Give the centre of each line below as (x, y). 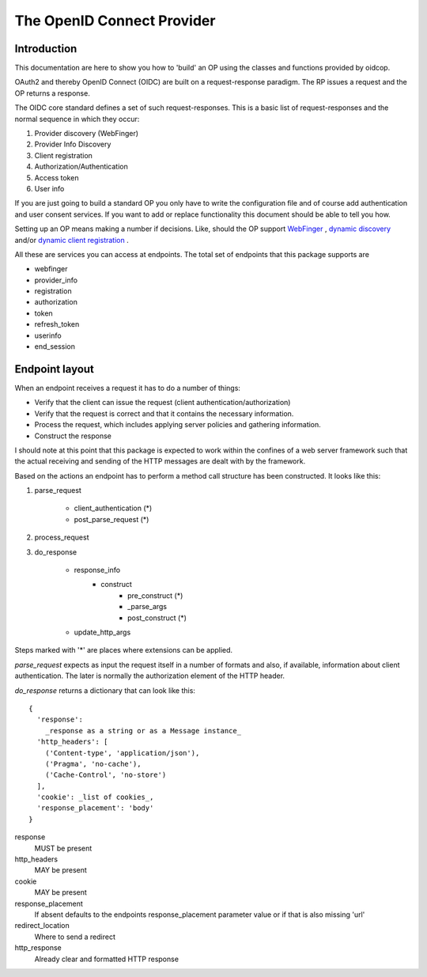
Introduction (46, 49)
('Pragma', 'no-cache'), (93, 764)
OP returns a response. (52, 93)
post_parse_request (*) (111, 519)
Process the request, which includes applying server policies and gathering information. (178, 425)
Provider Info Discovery (73, 144)
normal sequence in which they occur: (77, 119)
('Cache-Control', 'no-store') (106, 775)
